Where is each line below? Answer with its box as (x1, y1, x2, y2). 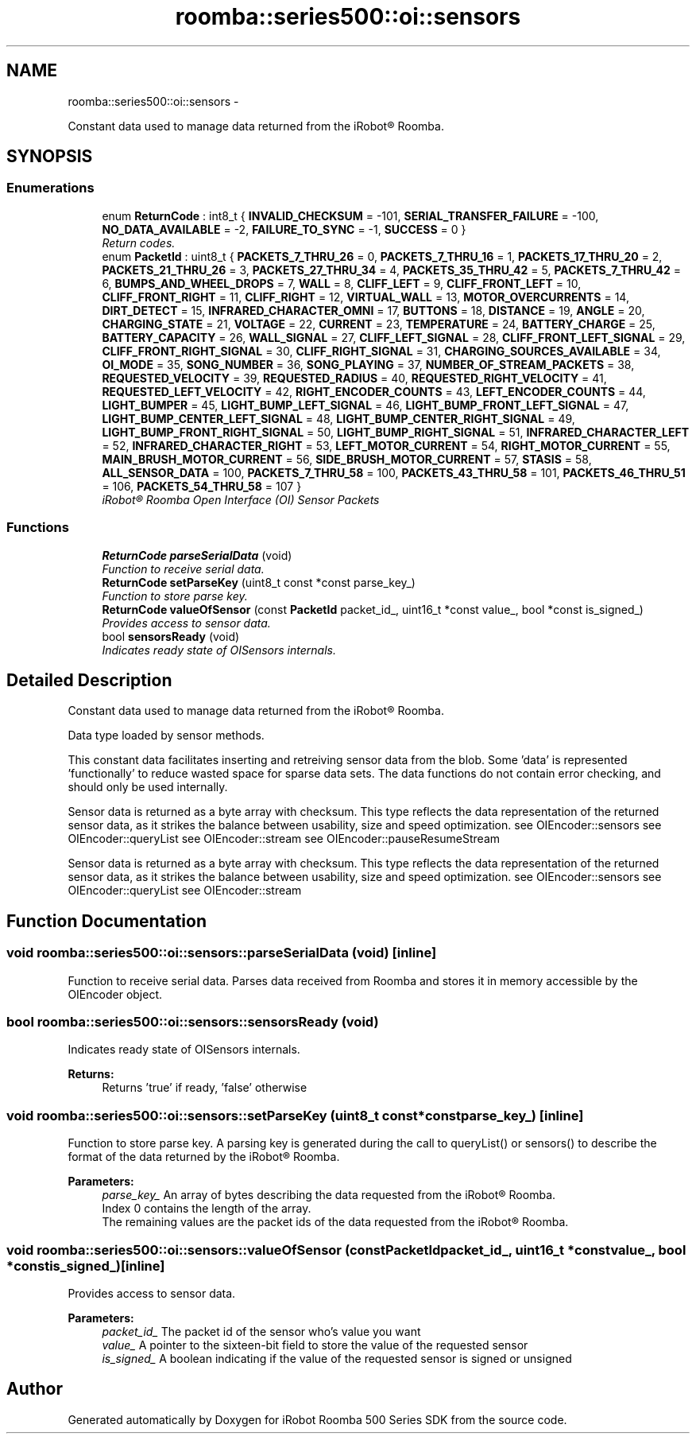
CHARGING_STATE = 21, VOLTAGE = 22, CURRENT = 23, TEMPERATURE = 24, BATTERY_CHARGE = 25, (102, 316, 655, 331)
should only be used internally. (68, 780, 228, 794)
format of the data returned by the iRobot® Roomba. (68, 1150, 340, 1164)
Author (6, 1379, 63, 1399)
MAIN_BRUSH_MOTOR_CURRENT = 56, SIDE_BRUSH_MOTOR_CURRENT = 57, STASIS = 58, (102, 452, 592, 466)
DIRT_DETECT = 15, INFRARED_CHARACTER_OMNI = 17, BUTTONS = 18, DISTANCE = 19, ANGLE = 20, (102, 303, 645, 317)
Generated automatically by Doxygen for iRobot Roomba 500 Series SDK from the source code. (68, 1412, 567, 1426)
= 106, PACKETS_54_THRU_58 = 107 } (102, 479, 302, 493)
